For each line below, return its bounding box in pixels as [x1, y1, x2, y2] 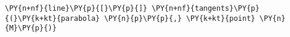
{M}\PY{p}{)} [5, 24, 57, 33]
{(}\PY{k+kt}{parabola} [5, 14, 100, 23]
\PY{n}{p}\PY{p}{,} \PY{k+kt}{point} [104, 14, 256, 23]
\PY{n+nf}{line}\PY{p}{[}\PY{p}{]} [5, 4, 148, 13]
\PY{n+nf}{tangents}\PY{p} [151, 4, 260, 13]
